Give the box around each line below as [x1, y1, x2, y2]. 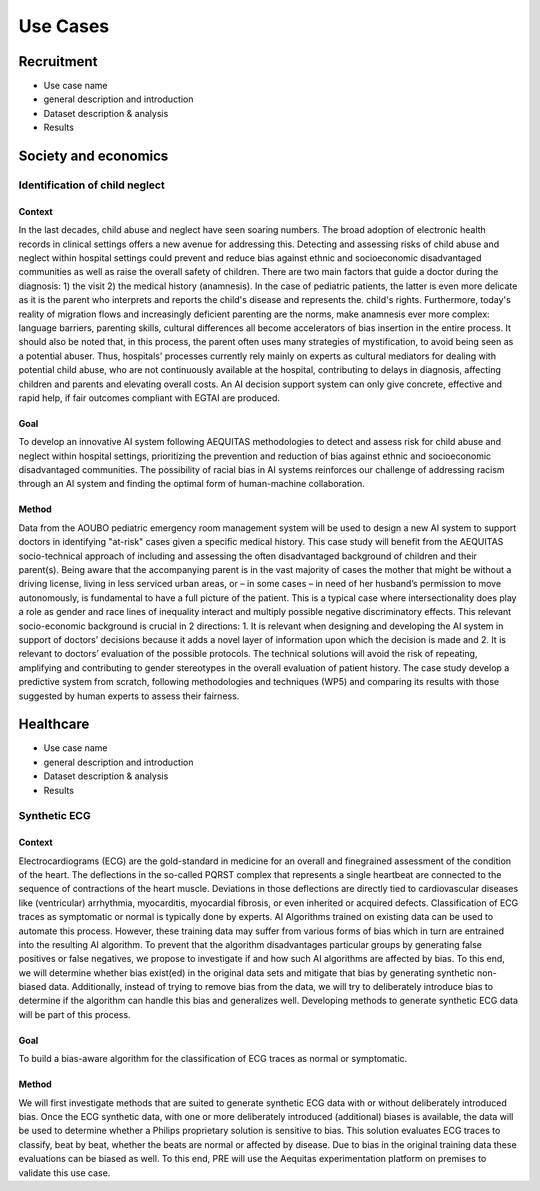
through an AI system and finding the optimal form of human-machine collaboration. [18, 478, 365, 490]
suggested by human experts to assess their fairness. [18, 690, 240, 702]
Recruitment [18, 53, 98, 70]
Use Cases [18, 15, 110, 37]
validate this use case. [18, 1166, 111, 1179]
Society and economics [18, 148, 169, 165]
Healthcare [18, 716, 90, 733]
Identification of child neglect [18, 178, 165, 192]
